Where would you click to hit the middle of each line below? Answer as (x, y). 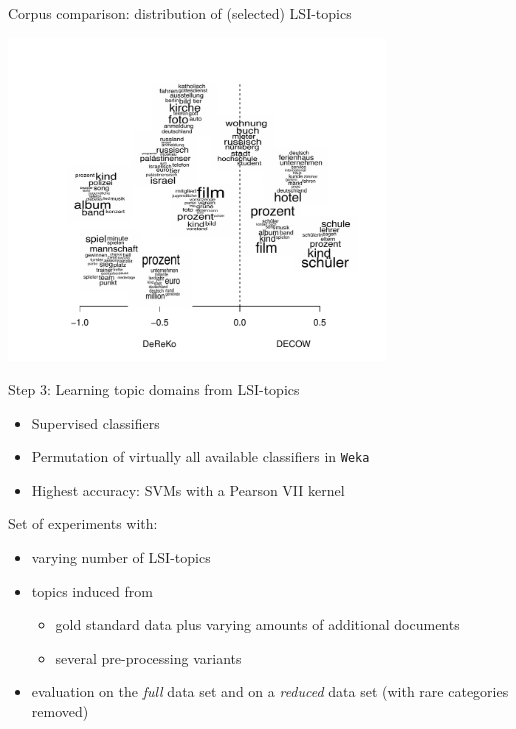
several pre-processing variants (148, 657)
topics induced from (92, 590)
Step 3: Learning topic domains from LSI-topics (154, 388)
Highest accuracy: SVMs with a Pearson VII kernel (188, 489)
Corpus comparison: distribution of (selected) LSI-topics (180, 13)
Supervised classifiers (95, 422)
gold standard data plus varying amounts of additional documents (257, 624)
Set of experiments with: (83, 523)
